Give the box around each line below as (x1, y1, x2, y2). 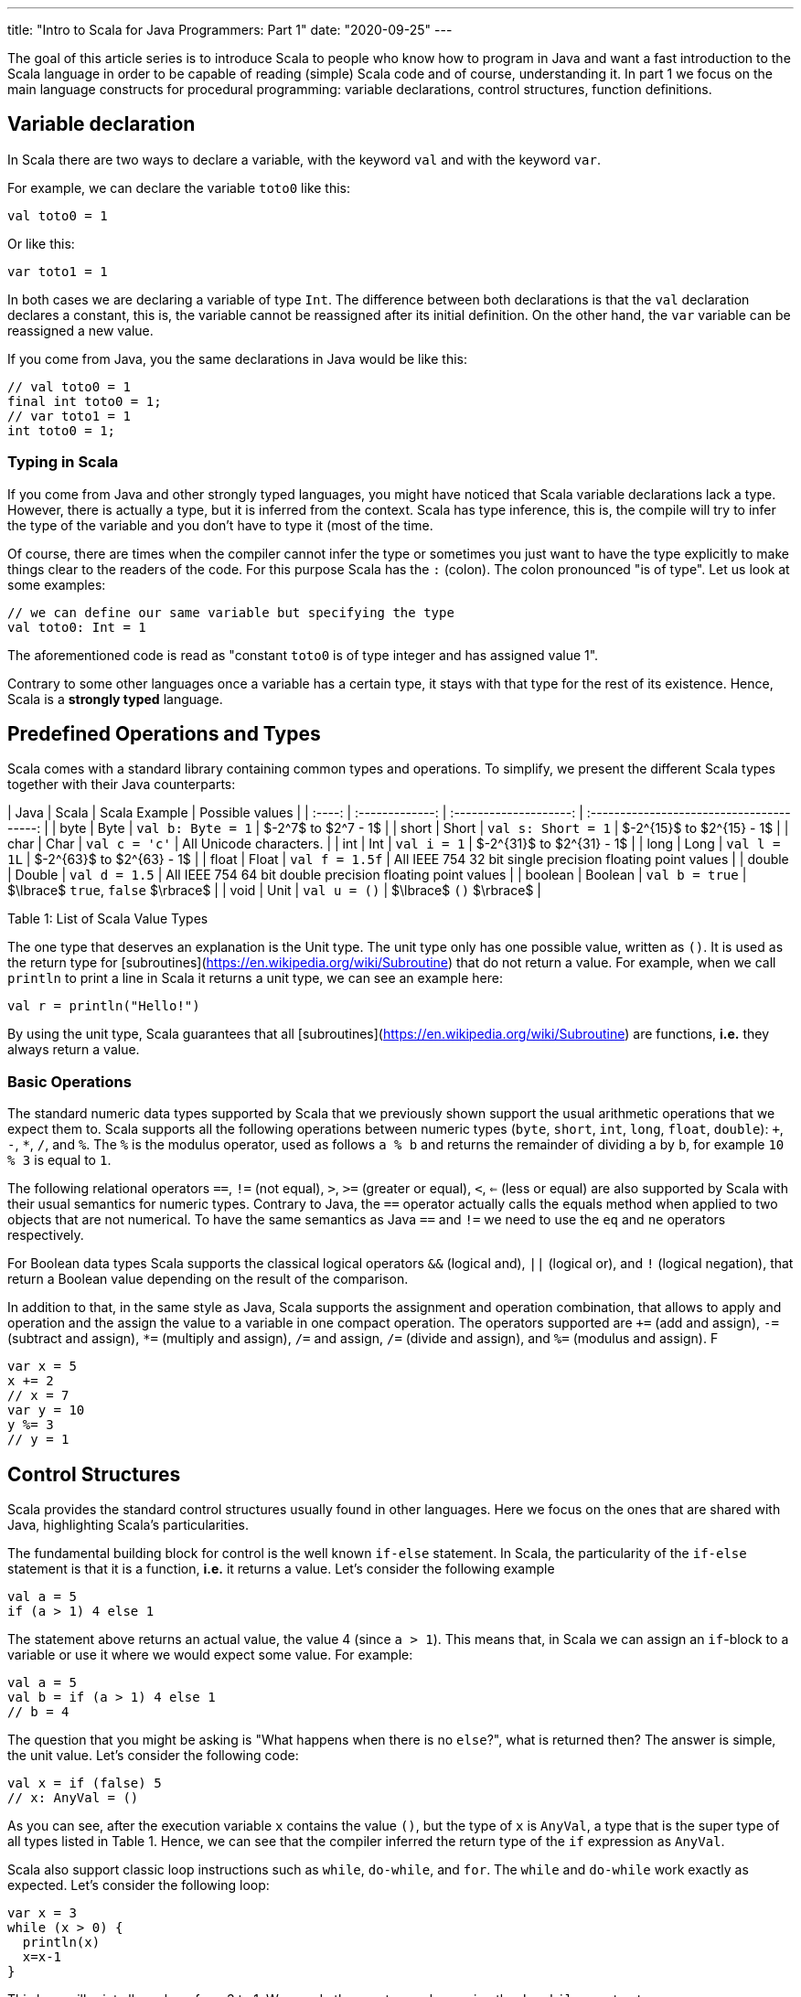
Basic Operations (7, 1072, 132, 1091)
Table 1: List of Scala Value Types (7, 911, 208, 927)
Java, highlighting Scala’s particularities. (7, 1517, 249, 1533)
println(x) (22, 1935, 101, 1950)
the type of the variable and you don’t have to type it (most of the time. (7, 517, 433, 533)
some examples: (7, 576, 106, 593)
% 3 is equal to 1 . (7, 1152, 112, 1169)
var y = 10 (7, 1403, 85, 1418)
